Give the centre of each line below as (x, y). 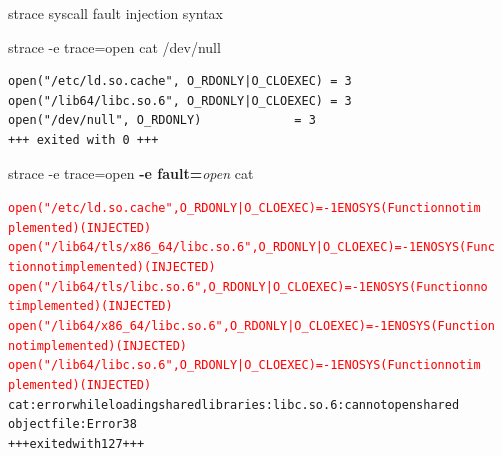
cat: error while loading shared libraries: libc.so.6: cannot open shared (234, 404)
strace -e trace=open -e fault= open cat (131, 172)
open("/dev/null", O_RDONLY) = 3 (162, 120)
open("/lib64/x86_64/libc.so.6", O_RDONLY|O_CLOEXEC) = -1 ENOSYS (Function (251, 326)
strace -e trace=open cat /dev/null (114, 46)
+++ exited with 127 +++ (76, 444)
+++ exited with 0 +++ (83, 139)
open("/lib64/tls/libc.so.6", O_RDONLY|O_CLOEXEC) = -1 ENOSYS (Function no (248, 286)
